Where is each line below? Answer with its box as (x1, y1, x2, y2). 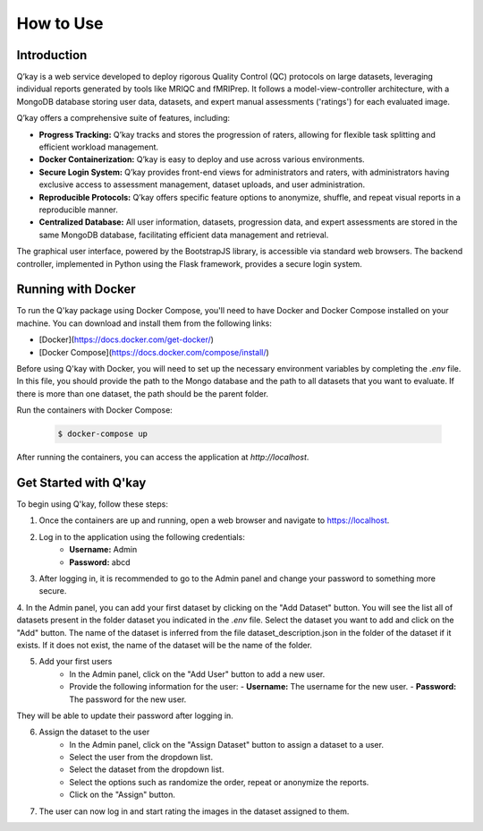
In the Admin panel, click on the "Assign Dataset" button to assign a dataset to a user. (69, 739, 385, 750)
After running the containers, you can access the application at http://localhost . (16, 452, 309, 463)
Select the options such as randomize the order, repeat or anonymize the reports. (69, 776, 369, 787)
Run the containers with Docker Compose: (16, 405, 174, 415)
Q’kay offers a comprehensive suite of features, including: (16, 113, 231, 124)
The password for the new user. (69, 694, 187, 705)
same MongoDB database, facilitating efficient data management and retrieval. (38, 229, 329, 240)
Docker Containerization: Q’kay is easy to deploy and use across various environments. (38, 154, 366, 165)
